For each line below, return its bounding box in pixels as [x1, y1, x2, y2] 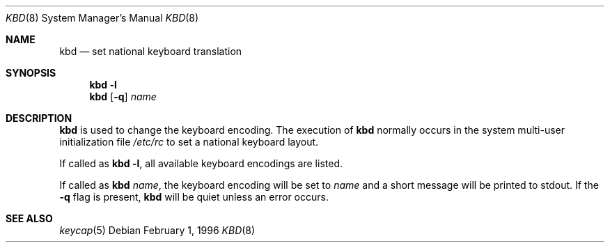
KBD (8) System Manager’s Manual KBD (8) [6, 12, 199, 24]
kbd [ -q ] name [89, 91, 157, 102]
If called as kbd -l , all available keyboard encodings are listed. [59, 157, 343, 169]
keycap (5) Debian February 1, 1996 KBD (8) [59, 224, 256, 236]
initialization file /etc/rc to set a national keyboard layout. [59, 136, 319, 148]
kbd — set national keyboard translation [59, 45, 242, 57]
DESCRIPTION [6, 112, 72, 124]
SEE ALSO [6, 212, 53, 224]
